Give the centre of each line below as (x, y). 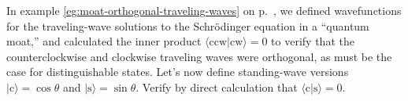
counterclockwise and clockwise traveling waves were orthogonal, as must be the (199, 56)
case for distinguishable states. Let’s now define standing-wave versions (178, 72)
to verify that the (313, 41)
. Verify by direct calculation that (217, 87)
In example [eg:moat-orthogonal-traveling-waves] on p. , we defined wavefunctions (204, 10)
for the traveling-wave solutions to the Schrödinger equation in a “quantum (188, 25)
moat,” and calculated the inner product (104, 41)
